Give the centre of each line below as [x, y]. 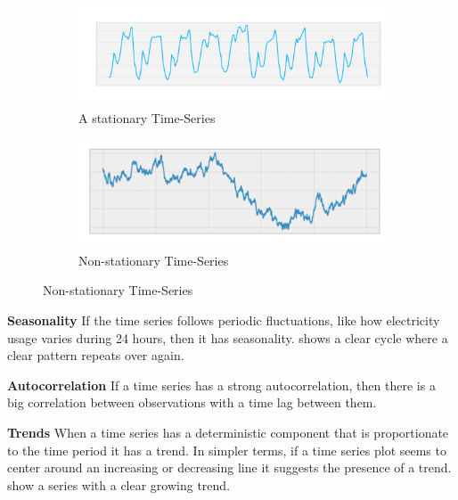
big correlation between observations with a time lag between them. [192, 402]
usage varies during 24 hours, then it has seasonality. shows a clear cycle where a [228, 337]
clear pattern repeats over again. [96, 355]
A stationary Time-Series [147, 118]
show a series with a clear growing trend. [119, 484]
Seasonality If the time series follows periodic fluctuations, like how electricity [224, 320]
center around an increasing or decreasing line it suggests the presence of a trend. [229, 467]
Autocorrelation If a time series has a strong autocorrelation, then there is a [221, 385]
